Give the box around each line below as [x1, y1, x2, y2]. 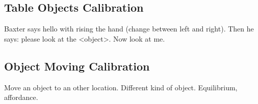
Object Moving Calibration [4, 58, 150, 74]
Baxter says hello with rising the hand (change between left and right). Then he [4, 23, 254, 34]
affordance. [4, 92, 38, 102]
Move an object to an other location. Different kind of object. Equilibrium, [4, 82, 238, 92]
